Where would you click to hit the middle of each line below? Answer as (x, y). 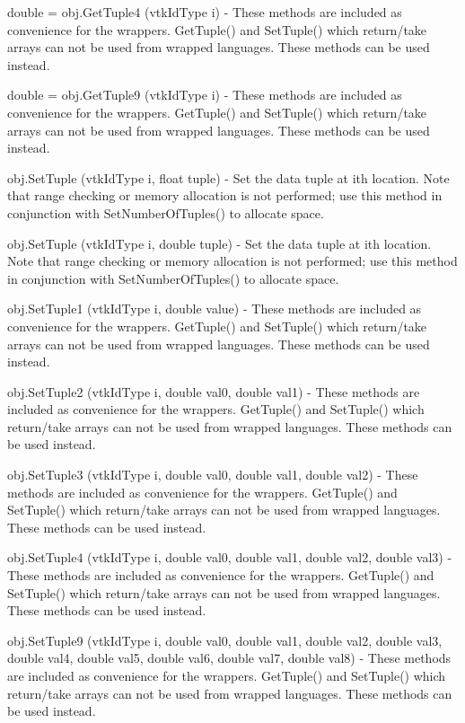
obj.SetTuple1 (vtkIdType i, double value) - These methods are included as (215, 309)
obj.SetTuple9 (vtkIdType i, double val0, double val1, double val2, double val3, (225, 640)
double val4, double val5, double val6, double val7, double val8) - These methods (229, 658)
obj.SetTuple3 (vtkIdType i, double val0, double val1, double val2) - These (213, 475)
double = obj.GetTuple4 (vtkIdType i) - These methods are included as (205, 12)
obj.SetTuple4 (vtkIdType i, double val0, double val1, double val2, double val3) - (230, 557)
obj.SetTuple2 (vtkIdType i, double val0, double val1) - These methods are (214, 391)
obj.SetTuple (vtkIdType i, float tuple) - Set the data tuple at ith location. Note (228, 177)
